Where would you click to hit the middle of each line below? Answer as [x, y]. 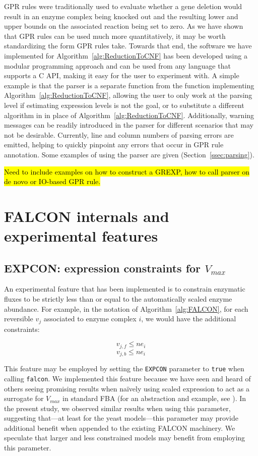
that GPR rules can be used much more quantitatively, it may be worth [115, 36]
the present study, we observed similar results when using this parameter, [117, 408]
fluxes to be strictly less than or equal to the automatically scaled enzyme [118, 299]
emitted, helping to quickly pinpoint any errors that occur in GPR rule [114, 145]
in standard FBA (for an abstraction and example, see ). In [154, 398]
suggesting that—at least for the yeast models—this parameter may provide [121, 418]
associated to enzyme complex [90, 319]
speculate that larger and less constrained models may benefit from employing [125, 438]
